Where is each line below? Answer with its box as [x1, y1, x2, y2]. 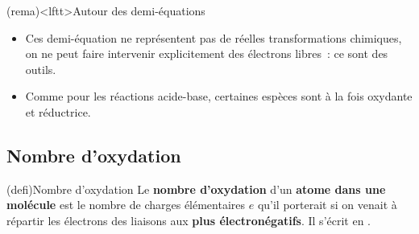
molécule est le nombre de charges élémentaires [6, 196, 246, 213]
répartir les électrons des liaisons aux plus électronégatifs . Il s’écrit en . [6, 211, 371, 228]
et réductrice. [25, 103, 91, 120]
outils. [25, 60, 56, 77]
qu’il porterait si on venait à [257, 196, 397, 213]
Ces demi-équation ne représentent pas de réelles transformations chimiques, [25, 29, 402, 46]
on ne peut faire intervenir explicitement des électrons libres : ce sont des [25, 45, 388, 62]
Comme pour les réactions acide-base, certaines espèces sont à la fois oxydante [25, 88, 413, 105]
